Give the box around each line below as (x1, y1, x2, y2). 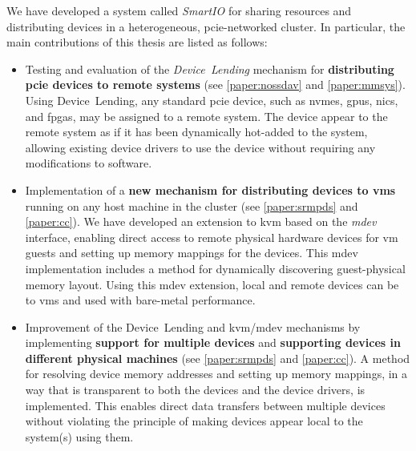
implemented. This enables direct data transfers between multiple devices (25, 397, 386, 413)
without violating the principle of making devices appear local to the (25, 413, 363, 429)
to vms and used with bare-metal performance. (25, 292, 256, 308)
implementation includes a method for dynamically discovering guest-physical (25, 260, 406, 276)
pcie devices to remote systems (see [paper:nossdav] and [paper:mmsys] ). (25, 76, 406, 93)
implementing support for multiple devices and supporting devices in (25, 334, 401, 351)
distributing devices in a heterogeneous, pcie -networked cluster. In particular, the (6, 18, 406, 34)
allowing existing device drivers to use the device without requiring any (25, 139, 376, 155)
